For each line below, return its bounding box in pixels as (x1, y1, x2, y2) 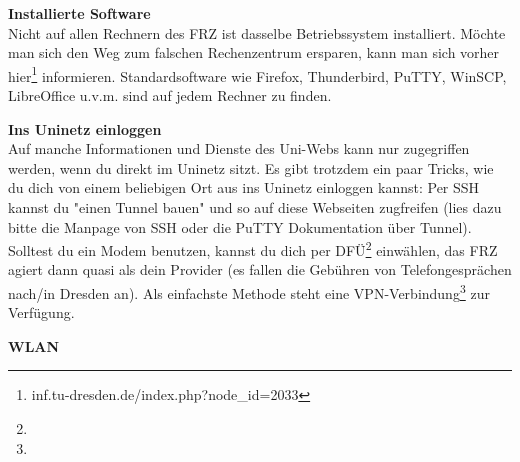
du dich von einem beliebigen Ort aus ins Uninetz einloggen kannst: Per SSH (8, 177, 480, 198)
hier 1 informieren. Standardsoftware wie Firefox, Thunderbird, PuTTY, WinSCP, (8, 62, 507, 86)
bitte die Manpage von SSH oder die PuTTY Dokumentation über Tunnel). (8, 216, 472, 237)
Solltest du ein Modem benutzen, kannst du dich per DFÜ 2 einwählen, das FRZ (8, 237, 498, 260)
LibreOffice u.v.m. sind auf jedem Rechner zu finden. (8, 85, 332, 106)
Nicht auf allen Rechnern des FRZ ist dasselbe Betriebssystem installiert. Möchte (8, 22, 506, 43)
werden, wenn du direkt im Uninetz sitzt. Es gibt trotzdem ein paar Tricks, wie (8, 157, 494, 178)
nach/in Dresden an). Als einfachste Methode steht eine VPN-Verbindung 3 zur (8, 280, 490, 303)
